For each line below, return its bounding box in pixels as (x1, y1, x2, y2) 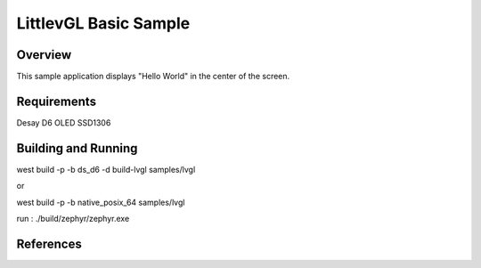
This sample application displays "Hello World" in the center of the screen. (16, 71, 290, 82)
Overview (16, 47, 72, 62)
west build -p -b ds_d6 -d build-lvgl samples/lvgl (16, 164, 196, 175)
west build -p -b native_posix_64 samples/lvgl (16, 197, 185, 207)
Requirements (16, 93, 97, 109)
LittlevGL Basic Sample (16, 13, 191, 33)
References (16, 236, 82, 251)
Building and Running (16, 141, 138, 156)
